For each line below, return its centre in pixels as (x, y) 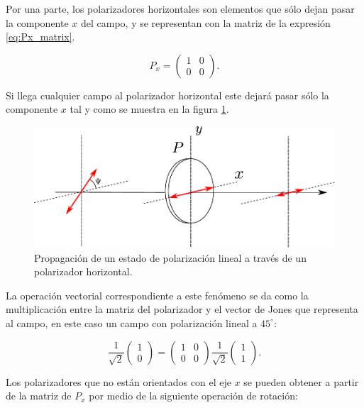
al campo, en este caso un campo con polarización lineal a (132, 322)
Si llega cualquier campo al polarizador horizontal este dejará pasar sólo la (167, 95)
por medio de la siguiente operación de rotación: (193, 396)
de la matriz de (39, 396)
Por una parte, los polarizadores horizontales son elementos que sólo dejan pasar (180, 9)
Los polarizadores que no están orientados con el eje (118, 381)
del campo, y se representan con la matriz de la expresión (206, 22)
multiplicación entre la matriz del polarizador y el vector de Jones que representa (182, 309)
